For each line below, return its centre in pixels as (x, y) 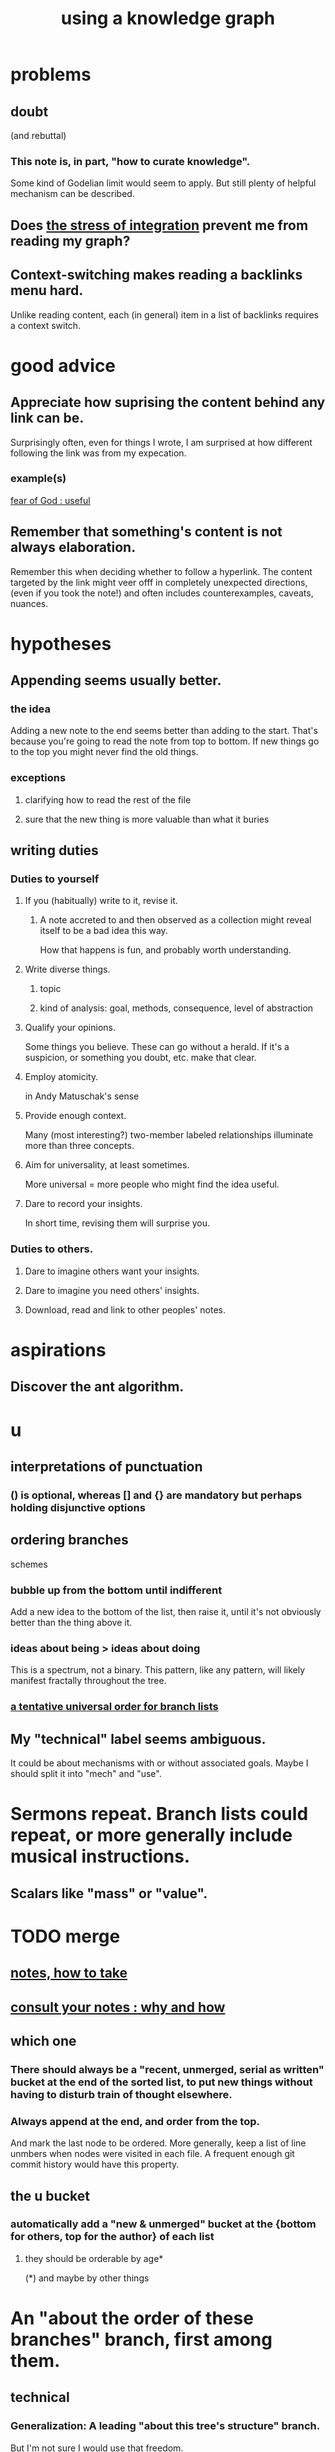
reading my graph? (70, 240)
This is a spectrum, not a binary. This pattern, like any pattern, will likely (158, 1670)
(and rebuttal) (38, 135)
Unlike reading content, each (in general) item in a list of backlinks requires (164, 314)
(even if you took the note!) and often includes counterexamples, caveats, (162, 593)
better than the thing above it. (71, 1622)
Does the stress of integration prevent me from (159, 225)
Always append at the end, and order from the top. (135, 2121)
